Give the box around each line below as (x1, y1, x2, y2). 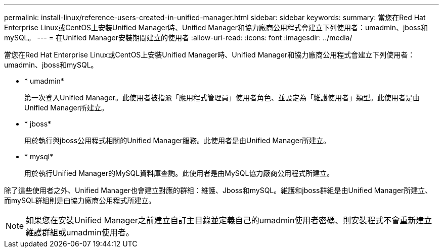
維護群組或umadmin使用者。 (26, 227, 134, 237)
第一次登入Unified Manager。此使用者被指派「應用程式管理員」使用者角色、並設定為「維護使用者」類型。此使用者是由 (24, 93, 420, 102)
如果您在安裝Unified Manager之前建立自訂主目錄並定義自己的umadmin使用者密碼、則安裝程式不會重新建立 (26, 215, 432, 225)
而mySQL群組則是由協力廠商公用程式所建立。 (4, 196, 156, 205)
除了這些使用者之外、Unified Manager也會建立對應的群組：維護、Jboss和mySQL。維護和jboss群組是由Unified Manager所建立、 (4, 186, 432, 195)
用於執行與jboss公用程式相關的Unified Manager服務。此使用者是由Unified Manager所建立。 (24, 136, 331, 145)
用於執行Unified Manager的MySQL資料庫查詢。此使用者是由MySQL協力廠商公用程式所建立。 (24, 169, 334, 177)
